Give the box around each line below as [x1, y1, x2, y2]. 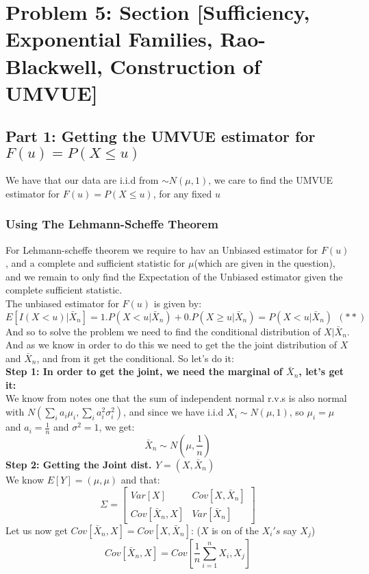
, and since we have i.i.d [123, 405, 224, 419]
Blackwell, [5, 51, 103, 80]
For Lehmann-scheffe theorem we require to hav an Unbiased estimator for [5, 242, 318, 256]
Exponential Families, [5, 25, 213, 53]
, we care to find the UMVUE [208, 173, 333, 187]
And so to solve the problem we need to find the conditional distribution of [5, 324, 321, 338]
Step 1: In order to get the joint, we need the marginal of [5, 364, 283, 379]
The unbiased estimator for [5, 296, 119, 310]
